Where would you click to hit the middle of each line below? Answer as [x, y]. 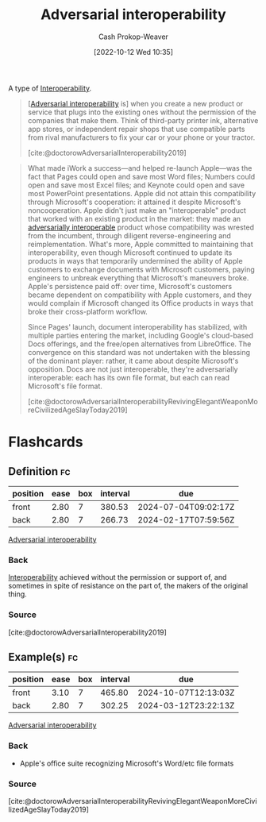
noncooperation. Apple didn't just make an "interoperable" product [137, 210]
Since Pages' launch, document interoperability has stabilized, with [137, 326]
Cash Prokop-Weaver [133, 37]
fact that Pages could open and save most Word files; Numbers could [141, 176]
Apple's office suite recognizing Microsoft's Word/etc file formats [127, 763]
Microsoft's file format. [65, 386]
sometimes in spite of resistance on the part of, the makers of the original [128, 586]
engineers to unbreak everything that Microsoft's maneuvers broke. [138, 278]
